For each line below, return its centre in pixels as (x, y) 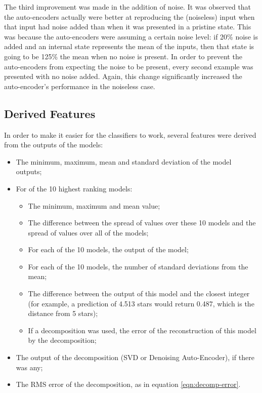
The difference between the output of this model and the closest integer (139, 293)
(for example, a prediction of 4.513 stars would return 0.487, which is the (141, 303)
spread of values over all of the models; (88, 232)
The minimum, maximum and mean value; (94, 205)
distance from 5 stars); (63, 313)
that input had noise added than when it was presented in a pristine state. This (128, 27)
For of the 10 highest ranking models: (74, 188)
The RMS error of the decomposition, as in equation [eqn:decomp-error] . (128, 384)
